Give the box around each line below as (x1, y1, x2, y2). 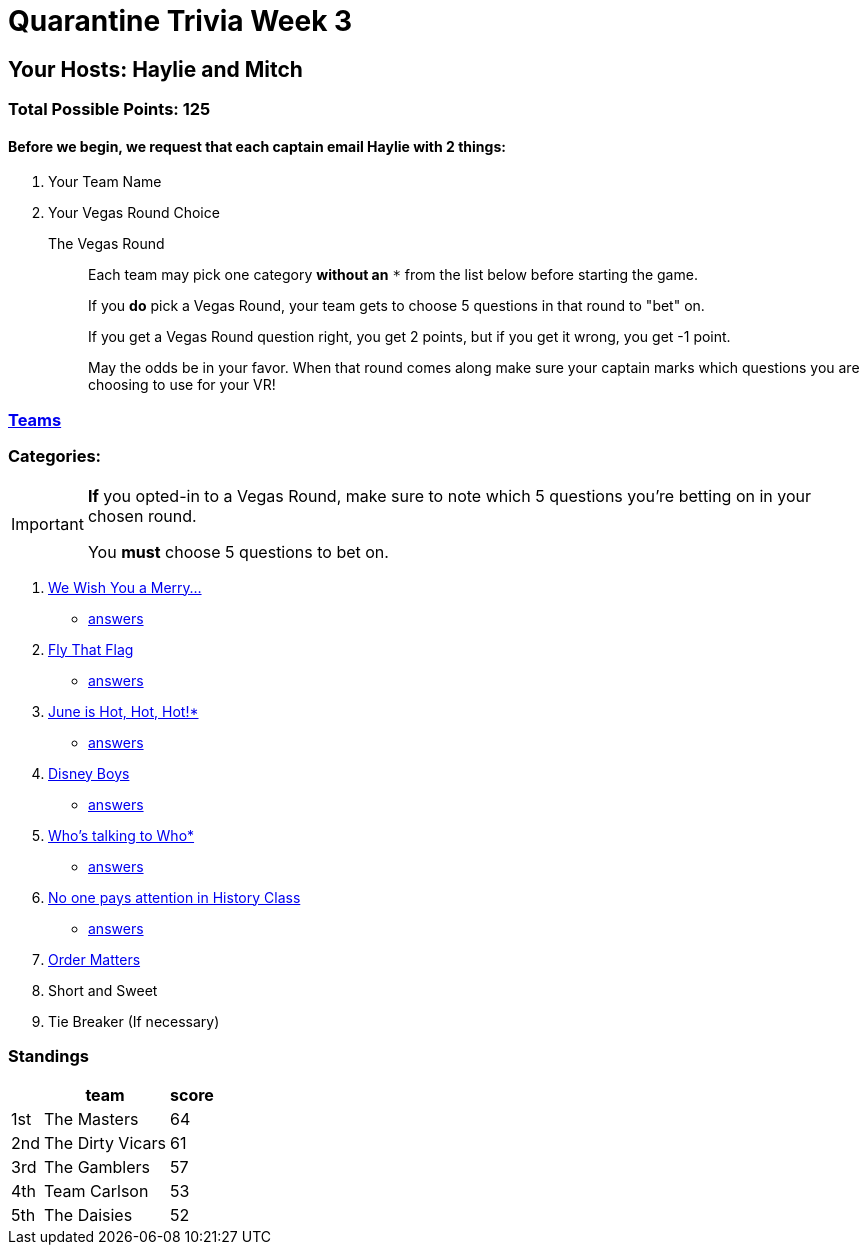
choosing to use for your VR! (88, 376, 276, 394)
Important (11, 513, 84, 534)
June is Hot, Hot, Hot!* (48, 702, 199, 720)
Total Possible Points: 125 (8, 99, 211, 120)
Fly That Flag (48, 640, 134, 658)
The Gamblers (44, 1157, 151, 1178)
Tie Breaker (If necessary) (48, 1012, 220, 1030)
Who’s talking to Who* (48, 826, 195, 844)
